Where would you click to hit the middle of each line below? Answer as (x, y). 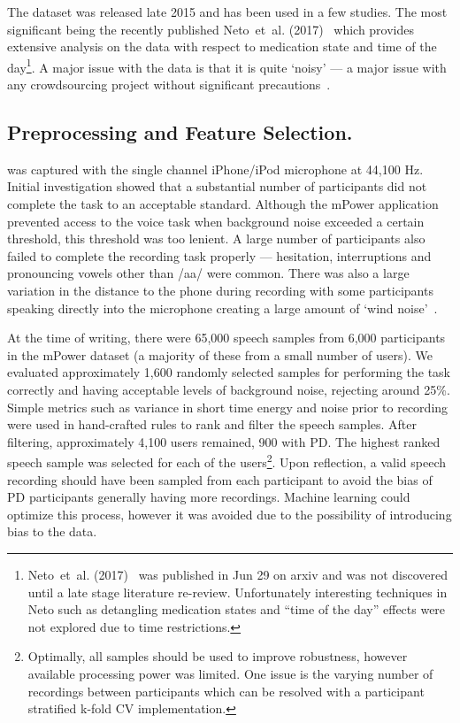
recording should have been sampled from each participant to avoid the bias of (220, 479)
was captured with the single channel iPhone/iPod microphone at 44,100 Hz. (215, 169)
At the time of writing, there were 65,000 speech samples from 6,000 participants (226, 338)
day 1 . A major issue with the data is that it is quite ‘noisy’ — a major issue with (227, 65)
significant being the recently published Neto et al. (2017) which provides (211, 29)
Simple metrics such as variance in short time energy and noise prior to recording (228, 407)
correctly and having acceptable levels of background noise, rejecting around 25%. (229, 389)
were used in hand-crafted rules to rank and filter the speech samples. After (212, 424)
